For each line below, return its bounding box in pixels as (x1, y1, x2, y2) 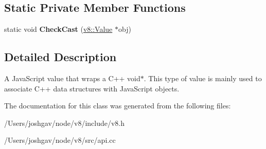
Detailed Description (4, 49, 117, 65)
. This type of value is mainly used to (144, 73, 262, 83)
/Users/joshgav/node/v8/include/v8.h (4, 117, 125, 128)
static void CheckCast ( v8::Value (4, 24, 113, 34)
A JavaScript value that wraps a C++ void (4, 73, 140, 83)
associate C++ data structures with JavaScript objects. (4, 83, 180, 94)
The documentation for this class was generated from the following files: (4, 100, 231, 111)
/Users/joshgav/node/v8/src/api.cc (4, 135, 116, 145)
